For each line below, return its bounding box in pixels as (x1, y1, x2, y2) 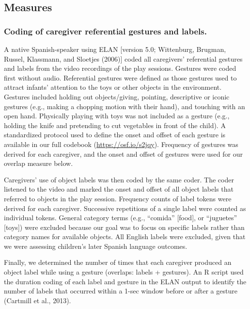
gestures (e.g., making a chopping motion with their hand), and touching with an (4, 101, 245, 111)
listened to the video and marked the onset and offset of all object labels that (4, 184, 234, 194)
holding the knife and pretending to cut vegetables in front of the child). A (4, 120, 226, 130)
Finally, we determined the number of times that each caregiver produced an (4, 257, 232, 267)
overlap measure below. (4, 158, 73, 168)
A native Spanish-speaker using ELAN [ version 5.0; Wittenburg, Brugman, (4, 44, 226, 54)
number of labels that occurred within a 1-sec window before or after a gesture (4, 286, 237, 296)
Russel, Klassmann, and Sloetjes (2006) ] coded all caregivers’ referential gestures (4, 53, 243, 64)
